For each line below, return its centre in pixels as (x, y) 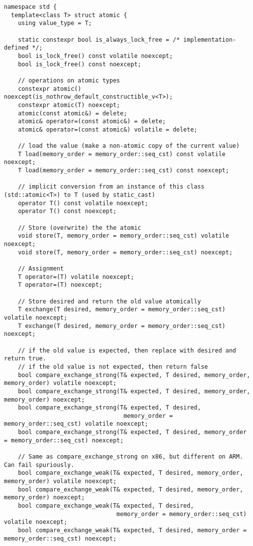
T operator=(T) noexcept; (60, 285)
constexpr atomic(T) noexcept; (69, 105)
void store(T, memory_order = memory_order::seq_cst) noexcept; (125, 252)
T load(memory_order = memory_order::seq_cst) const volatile (122, 154)
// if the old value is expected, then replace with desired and (127, 350)
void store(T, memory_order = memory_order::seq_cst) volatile (124, 236)
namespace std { (30, 7)
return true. (25, 359)
